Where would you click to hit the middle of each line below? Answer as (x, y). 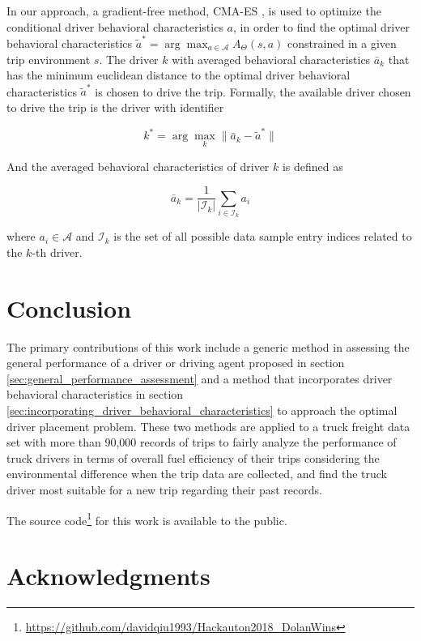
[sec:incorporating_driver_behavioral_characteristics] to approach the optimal (202, 410)
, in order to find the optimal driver (321, 26)
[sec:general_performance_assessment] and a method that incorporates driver (200, 378)
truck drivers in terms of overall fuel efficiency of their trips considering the (193, 457)
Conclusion (69, 308)
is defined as (313, 166)
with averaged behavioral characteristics (271, 59)
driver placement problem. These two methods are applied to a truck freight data (208, 426)
